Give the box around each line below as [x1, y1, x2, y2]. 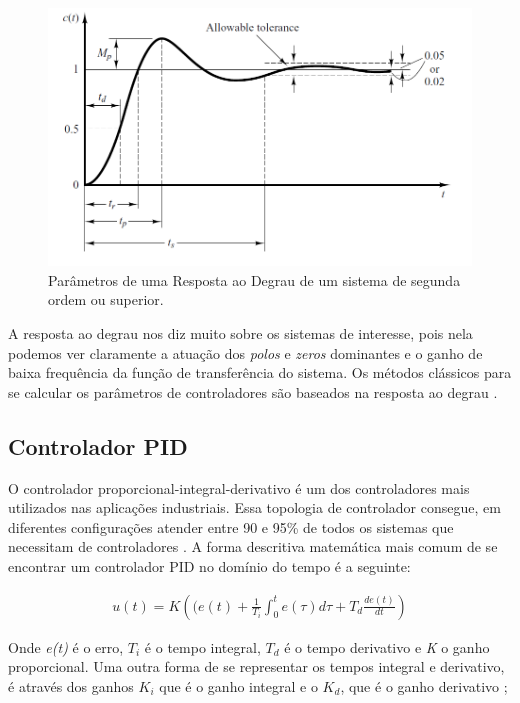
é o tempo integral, [144, 636, 261, 657]
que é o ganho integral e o [159, 675, 318, 696]
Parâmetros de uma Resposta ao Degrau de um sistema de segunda [48, 269, 461, 290]
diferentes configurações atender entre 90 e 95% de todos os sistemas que [8, 516, 454, 537]
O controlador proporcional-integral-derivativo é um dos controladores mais [8, 477, 470, 498]
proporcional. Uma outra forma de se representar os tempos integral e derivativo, [8, 656, 505, 677]
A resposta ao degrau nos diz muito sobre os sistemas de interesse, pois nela [8, 323, 473, 344]
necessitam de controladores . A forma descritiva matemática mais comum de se [8, 536, 498, 557]
